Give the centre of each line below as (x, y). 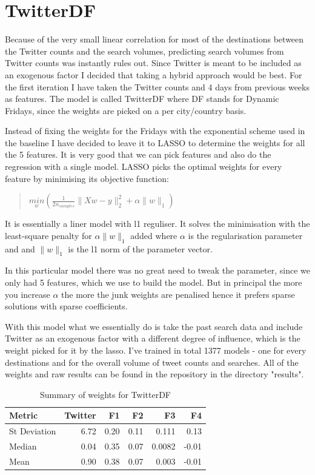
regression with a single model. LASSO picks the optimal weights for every (144, 167)
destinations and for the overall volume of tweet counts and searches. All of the (152, 362)
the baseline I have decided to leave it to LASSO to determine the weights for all (155, 142)
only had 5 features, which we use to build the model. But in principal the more (154, 282)
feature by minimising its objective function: (87, 178)
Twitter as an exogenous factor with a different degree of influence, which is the (153, 338)
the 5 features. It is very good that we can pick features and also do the (138, 154)
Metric (24, 415)
